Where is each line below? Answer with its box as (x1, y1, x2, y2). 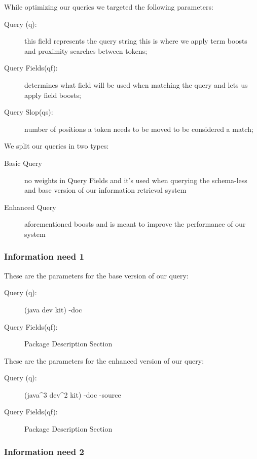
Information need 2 (4, 445, 84, 457)
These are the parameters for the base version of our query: (4, 270, 189, 280)
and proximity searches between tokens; (24, 45, 148, 56)
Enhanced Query (4, 201, 56, 212)
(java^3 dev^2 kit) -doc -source (24, 389, 121, 400)
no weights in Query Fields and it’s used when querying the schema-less (24, 174, 247, 185)
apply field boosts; (24, 89, 81, 100)
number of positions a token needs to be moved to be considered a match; (24, 123, 253, 134)
